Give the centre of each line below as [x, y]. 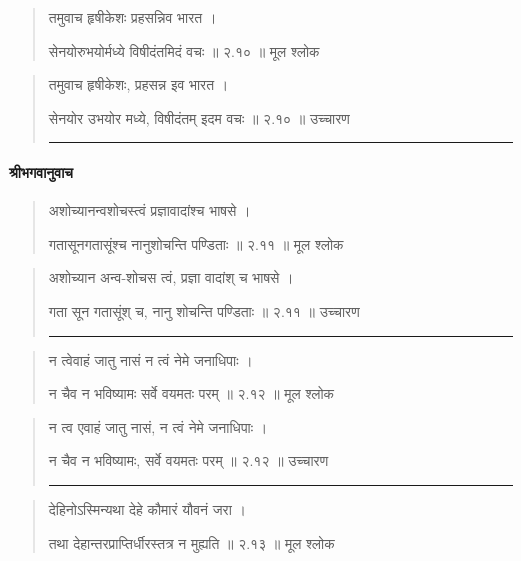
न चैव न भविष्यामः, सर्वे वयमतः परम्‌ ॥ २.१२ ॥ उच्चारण [188, 460]
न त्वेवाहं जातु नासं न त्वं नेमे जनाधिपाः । [150, 359]
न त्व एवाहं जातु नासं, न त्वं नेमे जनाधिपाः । [158, 426]
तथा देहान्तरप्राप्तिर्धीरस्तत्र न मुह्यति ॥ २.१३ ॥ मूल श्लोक [191, 542]
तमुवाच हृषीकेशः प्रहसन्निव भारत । [132, 17]
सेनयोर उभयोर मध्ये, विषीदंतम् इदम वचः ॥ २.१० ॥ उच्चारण [199, 117]
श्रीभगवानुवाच [41, 171]
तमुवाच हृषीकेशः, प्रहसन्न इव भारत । [138, 84]
